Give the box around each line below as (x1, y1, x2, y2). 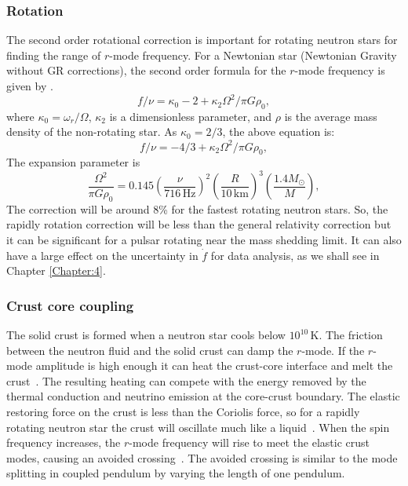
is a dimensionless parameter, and (109, 108, 272, 124)
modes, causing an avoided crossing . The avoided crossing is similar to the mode (6, 449, 398, 466)
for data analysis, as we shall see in (210, 247, 380, 263)
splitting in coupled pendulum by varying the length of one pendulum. (6, 465, 345, 481)
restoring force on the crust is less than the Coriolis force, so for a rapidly (6, 404, 360, 420)
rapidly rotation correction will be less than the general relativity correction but (6, 216, 392, 232)
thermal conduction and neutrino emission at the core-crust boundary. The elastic (6, 388, 400, 404)
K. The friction (310, 327, 383, 343)
